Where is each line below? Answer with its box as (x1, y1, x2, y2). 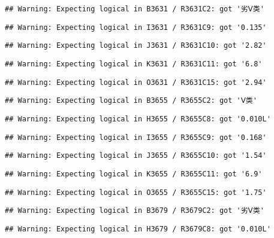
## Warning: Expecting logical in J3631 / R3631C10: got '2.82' (5, 41, 267, 50)
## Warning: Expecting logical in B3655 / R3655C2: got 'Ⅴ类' (5, 96, 257, 105)
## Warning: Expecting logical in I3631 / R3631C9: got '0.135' (5, 23, 267, 32)
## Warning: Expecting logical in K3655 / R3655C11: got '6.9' (5, 169, 263, 178)
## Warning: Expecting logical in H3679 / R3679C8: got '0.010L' (5, 224, 271, 233)
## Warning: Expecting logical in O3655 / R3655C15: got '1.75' (5, 188, 267, 197)
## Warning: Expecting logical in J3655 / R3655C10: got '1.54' (5, 151, 267, 160)
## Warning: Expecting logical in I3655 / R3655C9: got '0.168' (5, 133, 267, 142)
